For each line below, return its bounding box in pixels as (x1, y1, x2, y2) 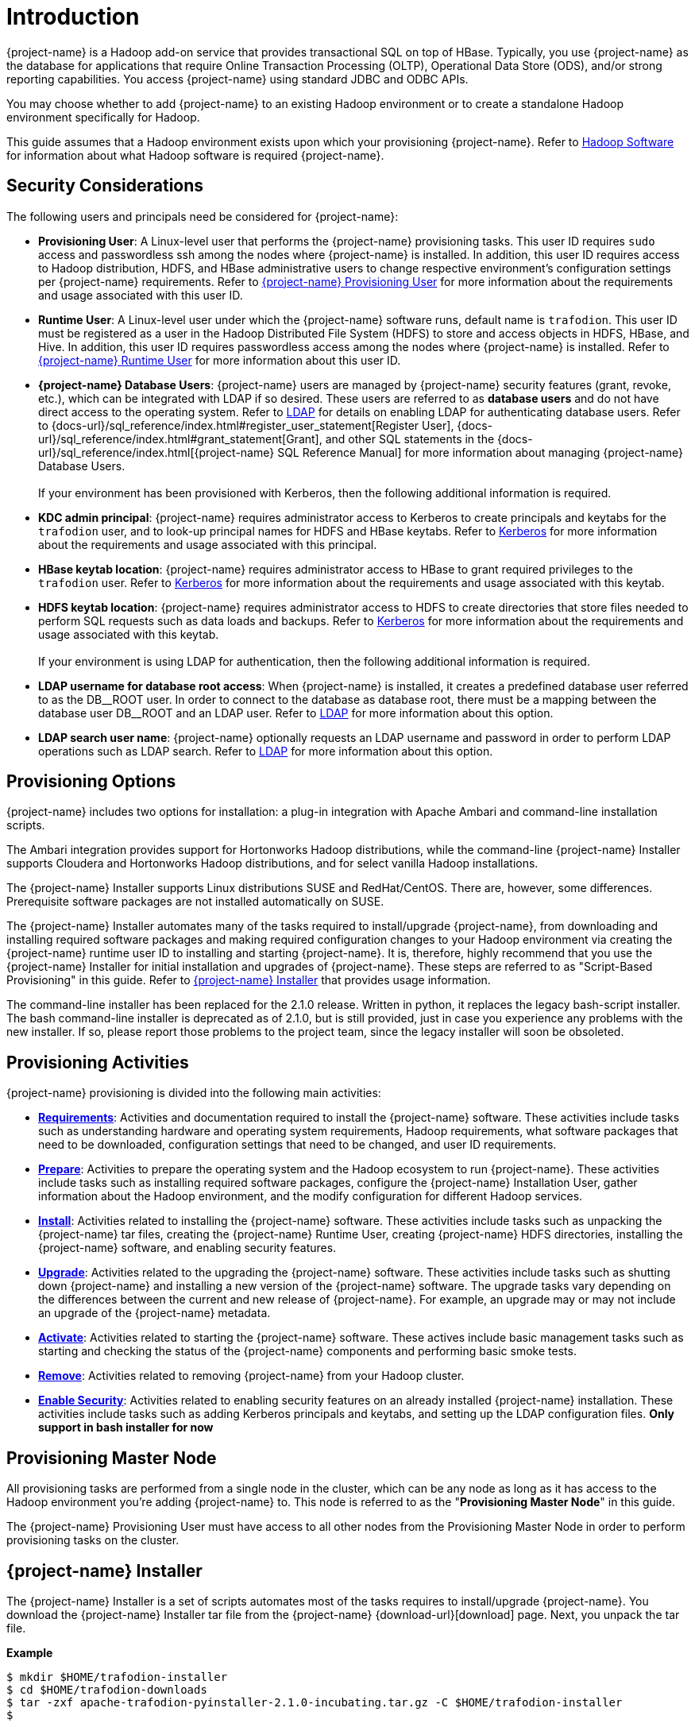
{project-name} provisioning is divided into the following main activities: (6, 1086, 381, 1100)
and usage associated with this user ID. (38, 288, 243, 302)
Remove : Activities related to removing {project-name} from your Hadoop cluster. (38, 1369, 465, 1383)
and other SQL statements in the (325, 431, 495, 446)
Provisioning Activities (6, 1052, 189, 1072)
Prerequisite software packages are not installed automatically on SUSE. (6, 894, 384, 909)
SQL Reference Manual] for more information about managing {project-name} (277, 445, 683, 459)
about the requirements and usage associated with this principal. (38, 537, 377, 551)
